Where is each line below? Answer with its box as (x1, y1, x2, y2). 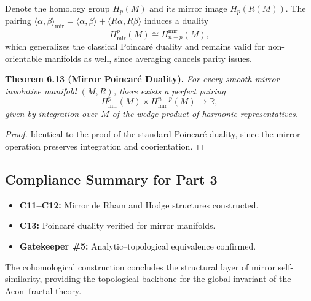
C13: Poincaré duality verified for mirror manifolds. (19, 219, 216, 232)
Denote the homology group (5, 2, 110, 14)
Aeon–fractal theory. (5, 284, 82, 297)
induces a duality (144, 14, 209, 27)
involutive (5, 84, 41, 97)
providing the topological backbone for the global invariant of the (45, 272, 291, 285)
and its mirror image (149, 2, 227, 14)
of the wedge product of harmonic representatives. (112, 107, 298, 120)
